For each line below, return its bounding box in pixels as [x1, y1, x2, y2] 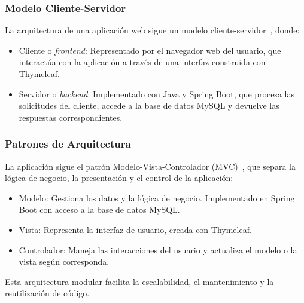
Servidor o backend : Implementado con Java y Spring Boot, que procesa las [19, 87, 294, 100]
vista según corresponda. [19, 255, 110, 268]
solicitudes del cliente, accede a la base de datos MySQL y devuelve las [19, 99, 279, 112]
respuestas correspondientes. [19, 111, 123, 123]
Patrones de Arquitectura [5, 136, 131, 151]
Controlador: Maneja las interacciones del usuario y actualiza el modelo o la [19, 243, 297, 256]
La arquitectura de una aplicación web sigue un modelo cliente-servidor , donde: [5, 24, 300, 36]
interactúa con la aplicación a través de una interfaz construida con [19, 56, 266, 68]
